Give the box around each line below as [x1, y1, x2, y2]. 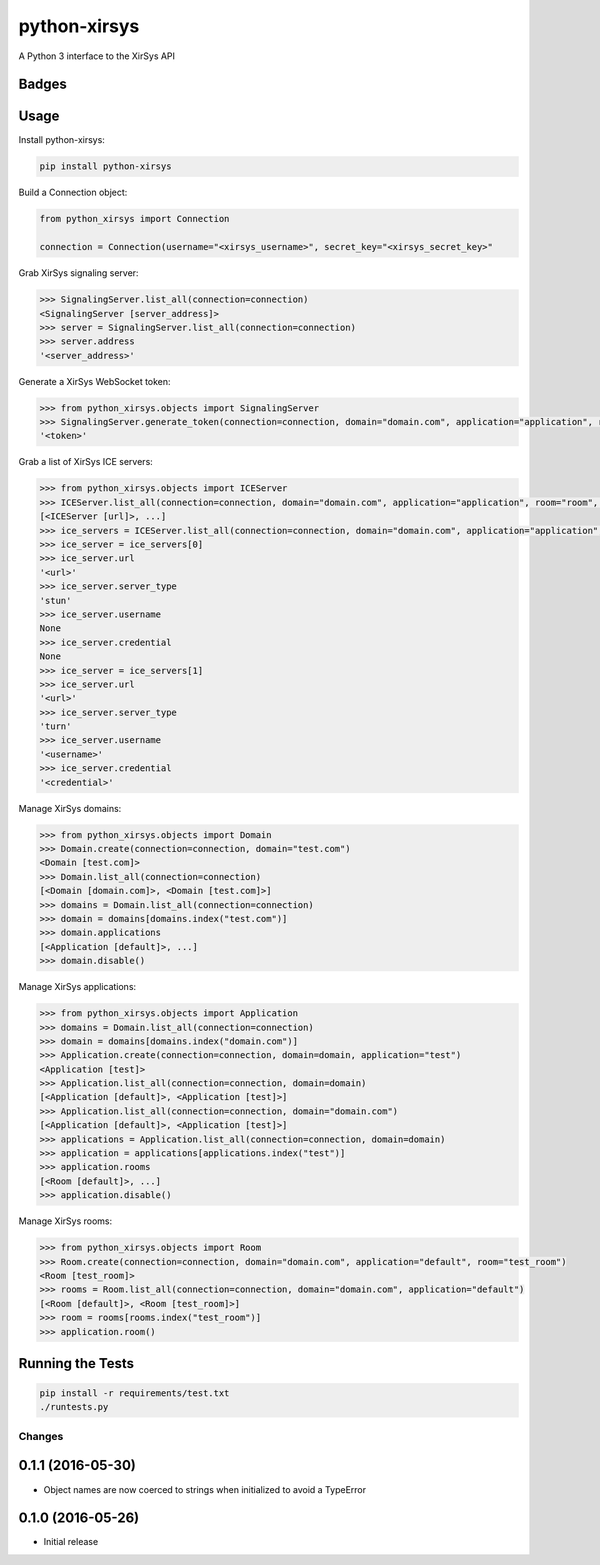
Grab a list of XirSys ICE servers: [18, 456, 154, 468]
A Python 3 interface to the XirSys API [18, 50, 175, 62]
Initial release [43, 1536, 99, 1548]
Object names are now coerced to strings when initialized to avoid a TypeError [43, 1483, 367, 1495]
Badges [18, 76, 67, 93]
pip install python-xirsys [39, 161, 172, 172]
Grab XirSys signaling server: [18, 267, 139, 279]
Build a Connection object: [18, 186, 128, 199]
